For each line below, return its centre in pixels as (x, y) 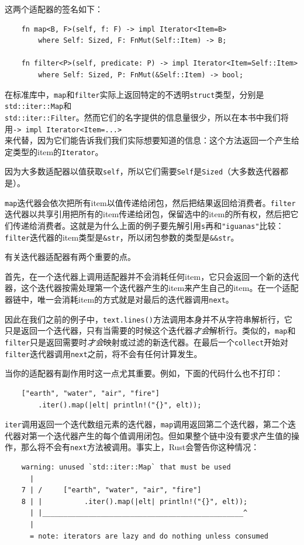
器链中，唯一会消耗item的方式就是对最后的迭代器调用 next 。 (119, 299)
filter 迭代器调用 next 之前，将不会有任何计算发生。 (103, 353)
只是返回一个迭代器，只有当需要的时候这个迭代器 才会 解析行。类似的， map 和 (150, 330)
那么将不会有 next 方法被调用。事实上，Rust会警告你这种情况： (140, 447)
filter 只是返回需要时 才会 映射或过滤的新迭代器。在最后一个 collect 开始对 (147, 342)
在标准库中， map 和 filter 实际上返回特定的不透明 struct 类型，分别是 (134, 94)
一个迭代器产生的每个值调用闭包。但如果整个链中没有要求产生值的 (164, 435)
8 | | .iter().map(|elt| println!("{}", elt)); (134, 501)
